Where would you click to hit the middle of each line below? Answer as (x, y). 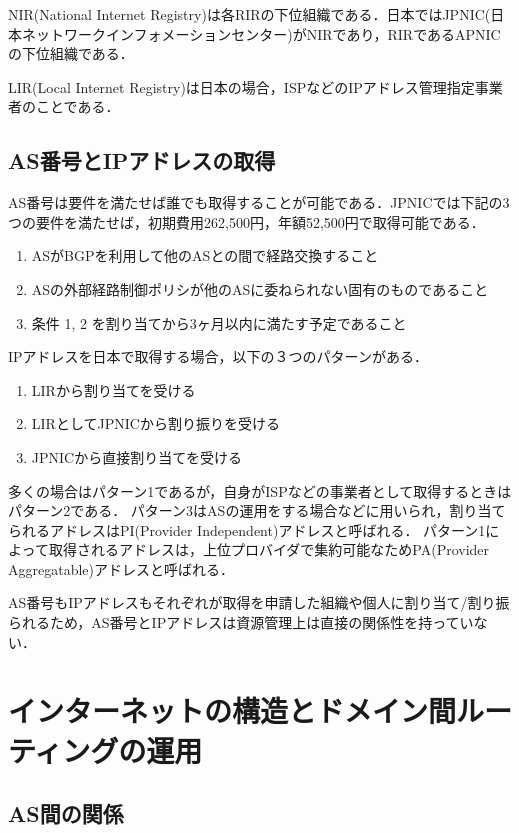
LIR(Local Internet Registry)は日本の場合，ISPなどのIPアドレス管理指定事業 (255, 86)
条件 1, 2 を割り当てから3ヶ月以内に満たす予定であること (219, 322)
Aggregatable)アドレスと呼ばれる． (121, 568)
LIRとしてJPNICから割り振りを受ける (155, 423)
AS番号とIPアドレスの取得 (142, 160)
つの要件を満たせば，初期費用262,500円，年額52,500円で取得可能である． (246, 221)
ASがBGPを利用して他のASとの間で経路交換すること (205, 255)
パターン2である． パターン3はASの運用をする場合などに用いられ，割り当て (257, 510)
